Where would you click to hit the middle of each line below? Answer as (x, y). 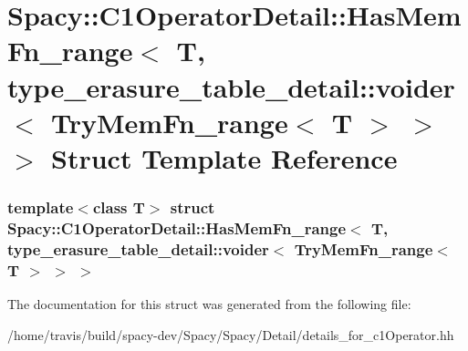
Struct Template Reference (224, 157)
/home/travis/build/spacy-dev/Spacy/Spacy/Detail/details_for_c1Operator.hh (231, 334)
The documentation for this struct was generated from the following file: (209, 304)
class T (119, 207)
